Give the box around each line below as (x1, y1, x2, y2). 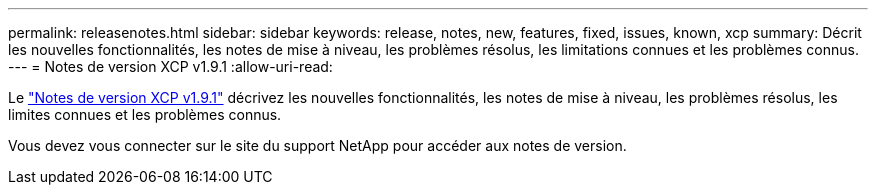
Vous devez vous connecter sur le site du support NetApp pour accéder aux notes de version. (8, 137, 627, 154)
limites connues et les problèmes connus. (8, 106, 282, 123)
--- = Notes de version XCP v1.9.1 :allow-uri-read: (8, 58, 333, 75)
